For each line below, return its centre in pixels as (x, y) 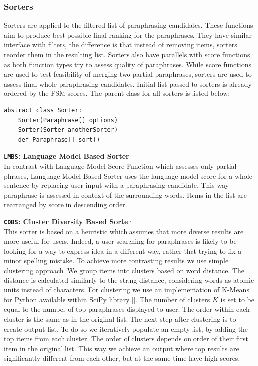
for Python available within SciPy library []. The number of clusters (107, 299)
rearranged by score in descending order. (65, 205)
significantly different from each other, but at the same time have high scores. (122, 358)
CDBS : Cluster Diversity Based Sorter (68, 221)
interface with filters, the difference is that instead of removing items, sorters (121, 45)
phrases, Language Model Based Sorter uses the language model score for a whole (128, 175)
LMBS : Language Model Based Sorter (66, 156)
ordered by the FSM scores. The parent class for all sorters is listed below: (117, 93)
